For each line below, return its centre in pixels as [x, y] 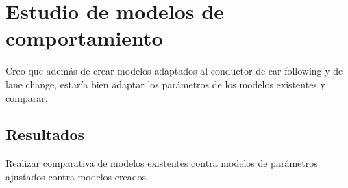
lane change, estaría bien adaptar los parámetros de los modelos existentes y [165, 84]
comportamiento [84, 38]
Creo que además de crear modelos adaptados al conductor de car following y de [174, 71]
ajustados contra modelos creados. [77, 176]
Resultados [45, 134]
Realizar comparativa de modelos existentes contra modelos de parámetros [162, 163]
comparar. [27, 97]
